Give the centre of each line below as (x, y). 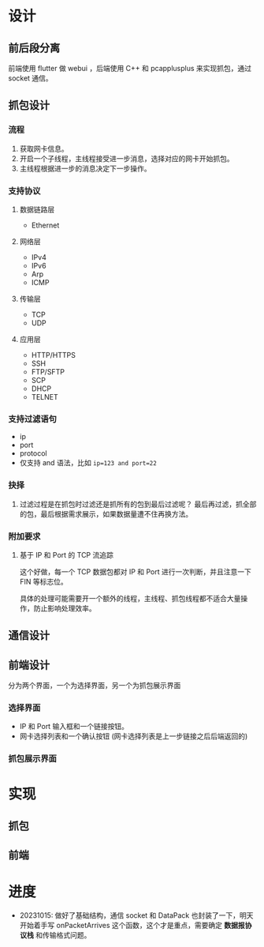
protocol (33, 453)
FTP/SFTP (48, 371)
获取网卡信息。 (44, 148)
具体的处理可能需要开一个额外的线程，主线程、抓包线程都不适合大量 (130, 598)
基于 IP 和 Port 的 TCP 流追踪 (67, 554)
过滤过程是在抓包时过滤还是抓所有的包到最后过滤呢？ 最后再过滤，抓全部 (138, 504)
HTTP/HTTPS (54, 355)
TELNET (45, 396)
